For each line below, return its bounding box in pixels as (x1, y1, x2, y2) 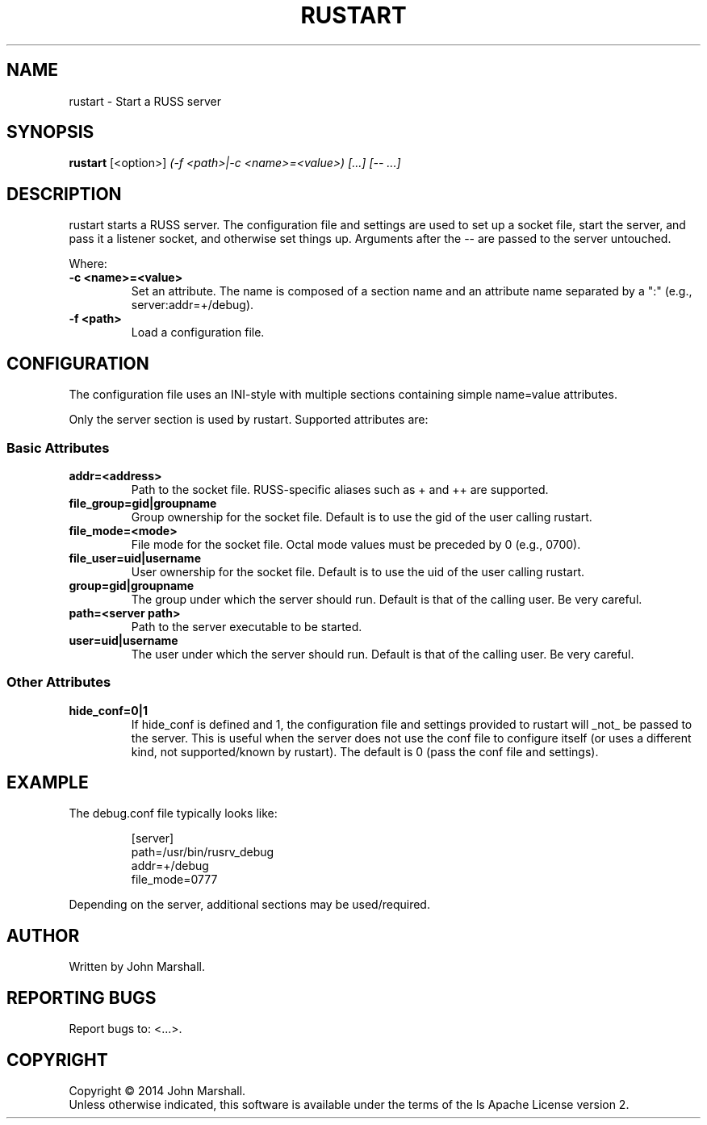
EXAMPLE (6, 772, 89, 793)
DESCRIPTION (6, 183, 122, 204)
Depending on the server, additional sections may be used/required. (69, 897, 430, 912)
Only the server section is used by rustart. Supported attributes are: (69, 412, 429, 427)
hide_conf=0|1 (69, 703, 149, 717)
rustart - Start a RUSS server (69, 94, 221, 108)
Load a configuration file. (131, 325, 265, 340)
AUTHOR (6, 925, 80, 946)
